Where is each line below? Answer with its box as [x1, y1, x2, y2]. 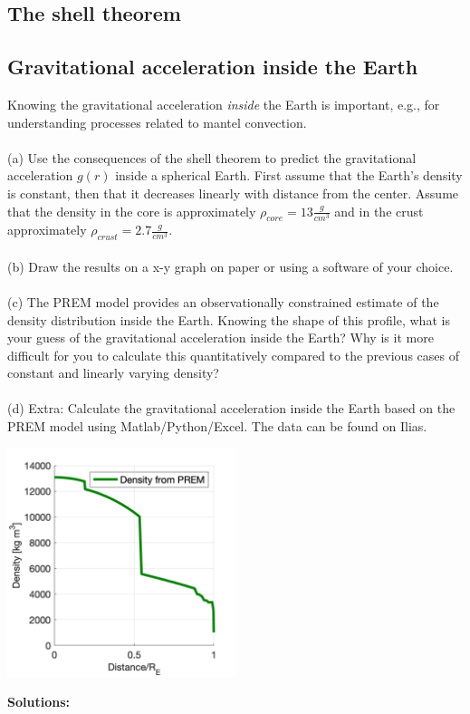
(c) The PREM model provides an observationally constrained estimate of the [7, 292, 439, 311]
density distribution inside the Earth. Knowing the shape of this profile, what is [7, 310, 450, 329]
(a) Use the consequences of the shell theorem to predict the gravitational [7, 148, 417, 167]
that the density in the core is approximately [7, 201, 256, 220]
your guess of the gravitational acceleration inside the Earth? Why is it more [7, 328, 434, 347]
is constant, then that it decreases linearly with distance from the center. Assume [7, 183, 459, 202]
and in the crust [334, 201, 424, 220]
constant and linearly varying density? [7, 363, 219, 382]
